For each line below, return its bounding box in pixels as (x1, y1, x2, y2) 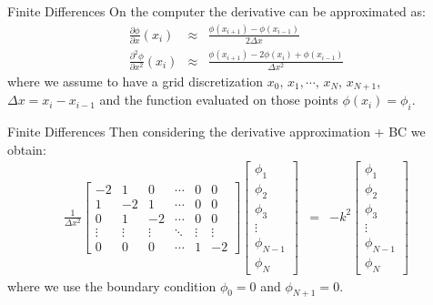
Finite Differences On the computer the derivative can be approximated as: (7, 2, 426, 20)
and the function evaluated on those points (99, 90, 338, 109)
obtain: (7, 139, 46, 158)
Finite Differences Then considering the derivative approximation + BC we (7, 122, 426, 141)
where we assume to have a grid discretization (7, 71, 264, 90)
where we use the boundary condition (7, 276, 216, 295)
